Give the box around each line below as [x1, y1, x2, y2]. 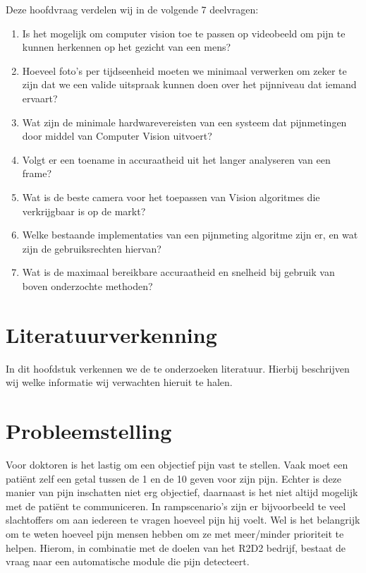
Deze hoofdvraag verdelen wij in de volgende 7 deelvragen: [6, 2, 259, 16]
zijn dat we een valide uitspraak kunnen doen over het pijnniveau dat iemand [22, 77, 357, 92]
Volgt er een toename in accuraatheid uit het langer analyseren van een [22, 152, 331, 167]
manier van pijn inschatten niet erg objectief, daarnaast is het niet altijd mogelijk [6, 485, 358, 500]
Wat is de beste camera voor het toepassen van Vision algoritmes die [22, 189, 320, 204]
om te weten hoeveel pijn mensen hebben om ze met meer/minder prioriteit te [6, 526, 344, 541]
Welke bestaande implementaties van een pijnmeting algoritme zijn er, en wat [22, 227, 358, 242]
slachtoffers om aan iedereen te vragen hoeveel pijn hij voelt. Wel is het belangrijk [6, 512, 360, 527]
